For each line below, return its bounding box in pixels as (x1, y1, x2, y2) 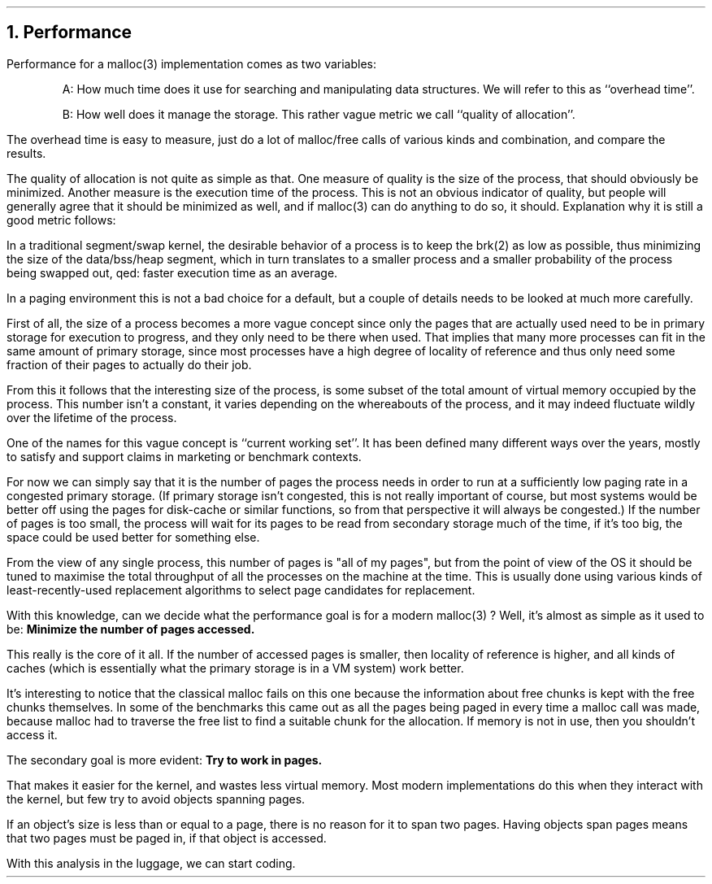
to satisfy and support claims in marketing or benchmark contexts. (7, 449, 362, 464)
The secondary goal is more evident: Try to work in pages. (7, 752, 323, 767)
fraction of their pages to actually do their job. (7, 357, 252, 372)
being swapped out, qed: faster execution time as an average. (7, 265, 338, 280)
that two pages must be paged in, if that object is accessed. (7, 830, 327, 845)
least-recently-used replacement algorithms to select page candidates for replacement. (7, 582, 475, 597)
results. (7, 146, 46, 160)
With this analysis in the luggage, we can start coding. (7, 856, 296, 870)
